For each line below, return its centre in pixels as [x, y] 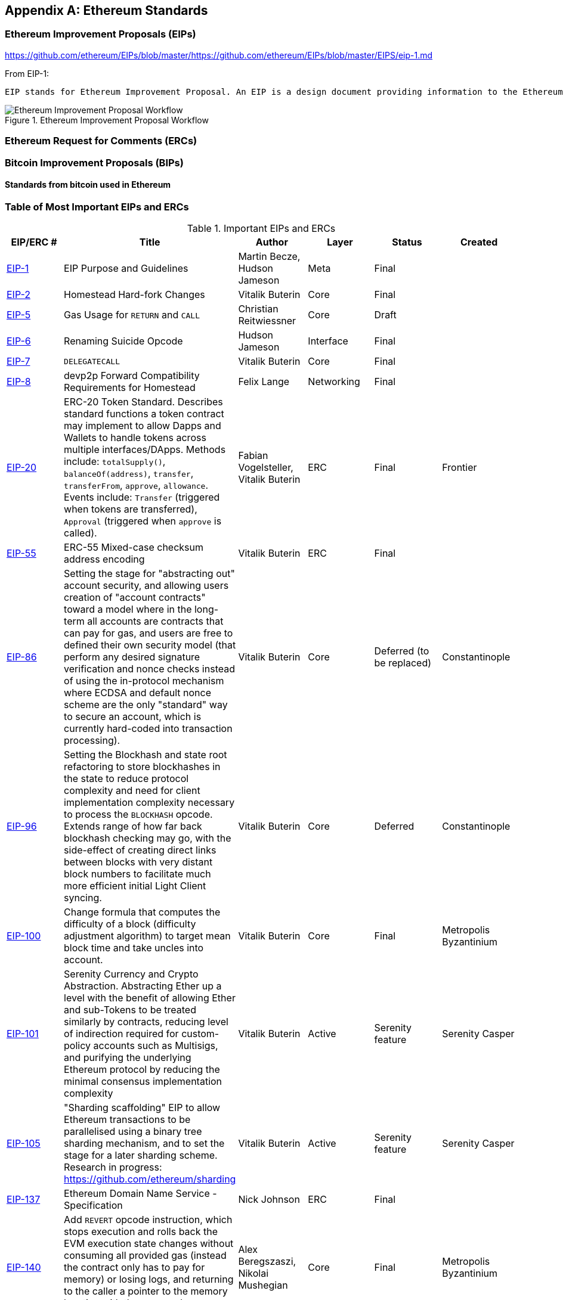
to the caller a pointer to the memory [146, 1291]
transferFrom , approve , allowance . [136, 485]
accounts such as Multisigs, [156, 1046]
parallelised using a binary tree [133, 1132]
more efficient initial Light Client [135, 886]
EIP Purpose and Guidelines [126, 269]
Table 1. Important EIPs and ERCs [261, 229]
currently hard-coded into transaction [148, 729]
